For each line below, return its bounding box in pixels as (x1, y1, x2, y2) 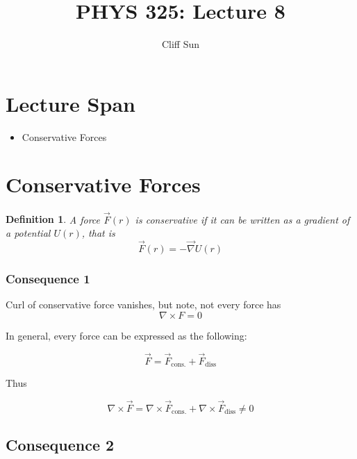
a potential (6, 226, 51, 240)
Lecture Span (6, 89, 135, 117)
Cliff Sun (161, 37, 200, 51)
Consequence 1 (6, 269, 90, 287)
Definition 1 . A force (6, 212, 101, 226)
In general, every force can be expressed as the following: (6, 328, 247, 342)
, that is (81, 226, 115, 240)
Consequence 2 (6, 434, 115, 456)
